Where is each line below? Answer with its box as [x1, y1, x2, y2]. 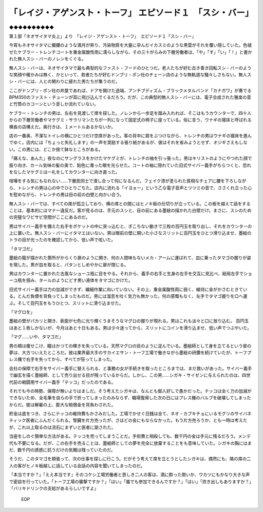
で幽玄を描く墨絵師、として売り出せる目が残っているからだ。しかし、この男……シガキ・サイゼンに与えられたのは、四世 [9, 372, 251, 378]
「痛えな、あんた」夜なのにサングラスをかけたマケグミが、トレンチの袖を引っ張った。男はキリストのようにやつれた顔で [9, 155, 252, 161]
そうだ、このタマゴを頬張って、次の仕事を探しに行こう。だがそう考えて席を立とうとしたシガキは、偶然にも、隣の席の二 [9, 456, 251, 462]
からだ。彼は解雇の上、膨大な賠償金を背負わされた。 [9, 402, 116, 408]
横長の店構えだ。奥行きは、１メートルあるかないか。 [9, 123, 116, 129]
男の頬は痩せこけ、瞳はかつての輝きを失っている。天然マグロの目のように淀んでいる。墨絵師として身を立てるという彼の [9, 343, 252, 348]
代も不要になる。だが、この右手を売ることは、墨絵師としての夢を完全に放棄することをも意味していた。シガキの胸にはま [9, 440, 252, 446]
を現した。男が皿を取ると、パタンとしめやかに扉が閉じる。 [9, 262, 129, 267]
